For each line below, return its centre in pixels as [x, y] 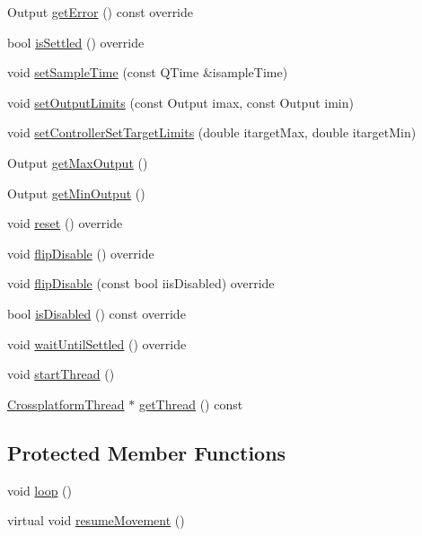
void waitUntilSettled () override [97, 343]
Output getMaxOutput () [78, 162]
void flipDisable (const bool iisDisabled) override [141, 283]
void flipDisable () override [81, 253]
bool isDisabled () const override [97, 313]
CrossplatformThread [66, 404]
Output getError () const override [101, 12]
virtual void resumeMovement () [96, 520]
